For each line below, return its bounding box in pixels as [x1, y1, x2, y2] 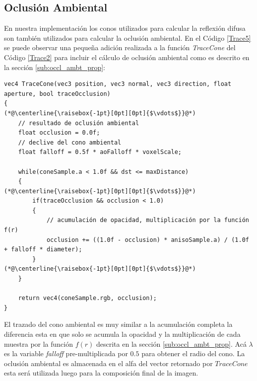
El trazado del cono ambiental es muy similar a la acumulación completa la [4, 319, 233, 329]
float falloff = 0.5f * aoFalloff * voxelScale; [18, 149, 182, 156]
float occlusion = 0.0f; [18, 129, 100, 137]
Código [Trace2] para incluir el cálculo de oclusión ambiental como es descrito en [4, 52, 250, 62]
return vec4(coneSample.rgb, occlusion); [18, 295, 157, 302]
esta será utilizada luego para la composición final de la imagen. [4, 368, 198, 378]
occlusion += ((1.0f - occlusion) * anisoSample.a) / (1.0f [46, 236, 249, 243]
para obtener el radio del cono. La [141, 348, 245, 359]
